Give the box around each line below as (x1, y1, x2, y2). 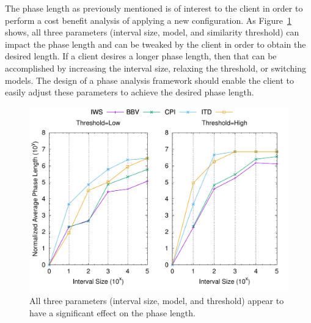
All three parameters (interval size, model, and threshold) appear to (29, 294, 284, 307)
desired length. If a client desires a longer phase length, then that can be (5, 50, 277, 62)
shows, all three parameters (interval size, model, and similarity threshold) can (5, 26, 299, 39)
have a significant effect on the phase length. (29, 306, 196, 319)
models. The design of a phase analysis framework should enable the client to (5, 73, 295, 86)
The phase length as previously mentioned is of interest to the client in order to (5, 2, 303, 14)
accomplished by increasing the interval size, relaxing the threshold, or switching (5, 61, 306, 74)
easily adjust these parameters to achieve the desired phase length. (5, 86, 254, 98)
